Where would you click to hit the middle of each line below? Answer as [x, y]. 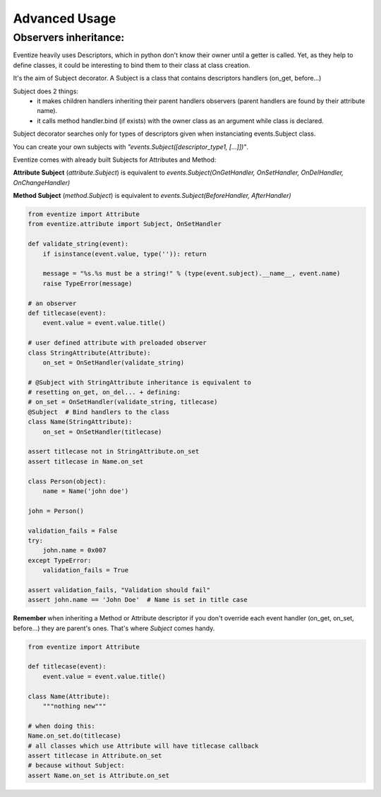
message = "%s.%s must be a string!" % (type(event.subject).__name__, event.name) [192, 273]
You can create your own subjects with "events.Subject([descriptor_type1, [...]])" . [131, 147]
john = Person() [56, 511]
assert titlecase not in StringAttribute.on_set [114, 451]
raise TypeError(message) [87, 283]
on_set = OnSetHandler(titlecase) [102, 432]
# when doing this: [61, 726]
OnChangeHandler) [42, 182]
